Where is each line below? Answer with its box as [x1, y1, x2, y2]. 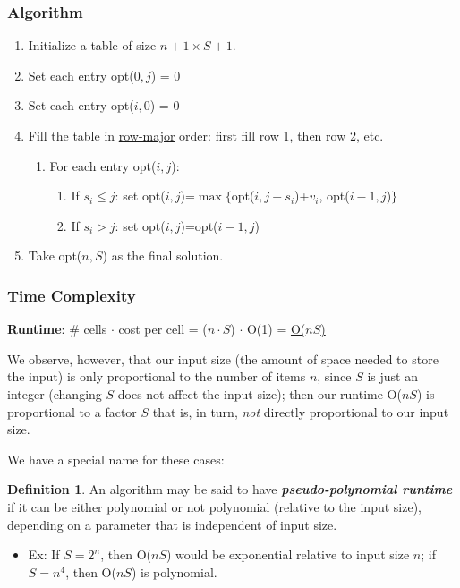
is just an [367, 367, 418, 386]
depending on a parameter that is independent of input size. [7, 515, 337, 533]
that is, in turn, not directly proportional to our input [152, 402, 449, 421]
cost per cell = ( [118, 320, 208, 338]
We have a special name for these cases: [7, 449, 225, 468]
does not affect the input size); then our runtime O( [117, 384, 402, 403]
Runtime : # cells [7, 320, 107, 338]
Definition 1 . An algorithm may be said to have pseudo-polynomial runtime [7, 480, 453, 499]
